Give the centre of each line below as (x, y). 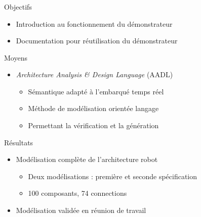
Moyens (16, 57)
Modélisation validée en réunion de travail (81, 210)
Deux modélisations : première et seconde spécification (113, 176)
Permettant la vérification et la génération (93, 125)
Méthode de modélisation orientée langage (93, 108)
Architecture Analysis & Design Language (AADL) (94, 74)
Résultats (19, 142)
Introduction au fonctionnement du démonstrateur (94, 23)
